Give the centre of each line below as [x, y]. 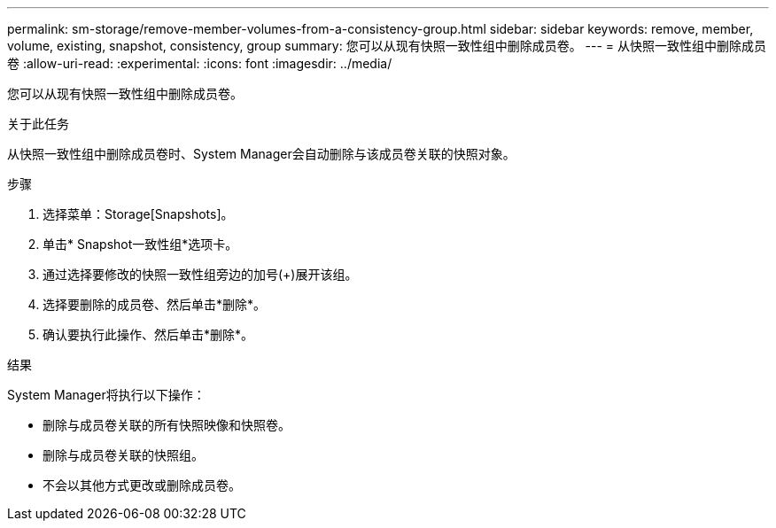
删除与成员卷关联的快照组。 [123, 455]
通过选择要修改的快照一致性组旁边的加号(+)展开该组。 [200, 274]
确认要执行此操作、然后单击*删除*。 [148, 334]
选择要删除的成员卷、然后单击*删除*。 [155, 304]
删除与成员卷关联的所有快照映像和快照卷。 [167, 425]
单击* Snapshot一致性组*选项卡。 [140, 244]
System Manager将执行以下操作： [106, 395]
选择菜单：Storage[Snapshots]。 [138, 214]
